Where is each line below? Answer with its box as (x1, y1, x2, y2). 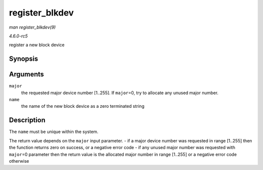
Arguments (9, 70, 44, 79)
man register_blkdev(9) (9, 24, 56, 30)
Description (9, 116, 46, 124)
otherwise (9, 158, 29, 164)
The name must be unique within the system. (9, 129, 98, 135)
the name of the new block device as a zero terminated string (21, 103, 145, 109)
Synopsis (9, 55, 38, 63)
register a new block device (9, 42, 65, 48)
